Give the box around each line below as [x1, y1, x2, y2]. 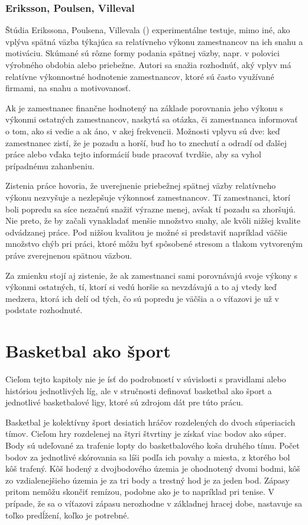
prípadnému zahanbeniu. [5, 159, 95, 172]
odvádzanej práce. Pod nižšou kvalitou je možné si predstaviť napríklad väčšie [5, 226, 287, 238]
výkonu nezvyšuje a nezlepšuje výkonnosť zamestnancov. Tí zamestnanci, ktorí [5, 191, 290, 203]
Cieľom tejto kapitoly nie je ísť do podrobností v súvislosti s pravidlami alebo [5, 373, 286, 385]
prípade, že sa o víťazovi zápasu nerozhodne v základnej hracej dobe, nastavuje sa [5, 497, 303, 509]
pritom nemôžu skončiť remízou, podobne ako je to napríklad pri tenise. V [5, 485, 274, 498]
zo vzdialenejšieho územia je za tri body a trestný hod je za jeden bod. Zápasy [5, 474, 290, 486]
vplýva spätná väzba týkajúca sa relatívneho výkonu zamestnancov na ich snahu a [5, 35, 303, 47]
